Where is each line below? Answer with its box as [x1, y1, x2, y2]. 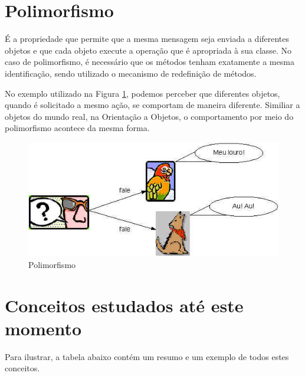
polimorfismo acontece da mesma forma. [5, 122, 150, 134]
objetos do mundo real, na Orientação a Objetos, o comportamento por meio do [5, 110, 294, 122]
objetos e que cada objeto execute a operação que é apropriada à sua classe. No [5, 44, 292, 56]
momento [5, 316, 82, 340]
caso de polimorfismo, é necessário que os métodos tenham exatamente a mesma [5, 55, 294, 68]
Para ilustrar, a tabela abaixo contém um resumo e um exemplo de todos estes [5, 350, 289, 362]
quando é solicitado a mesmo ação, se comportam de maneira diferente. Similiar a [5, 99, 300, 111]
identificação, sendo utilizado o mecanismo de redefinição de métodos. [5, 67, 257, 79]
